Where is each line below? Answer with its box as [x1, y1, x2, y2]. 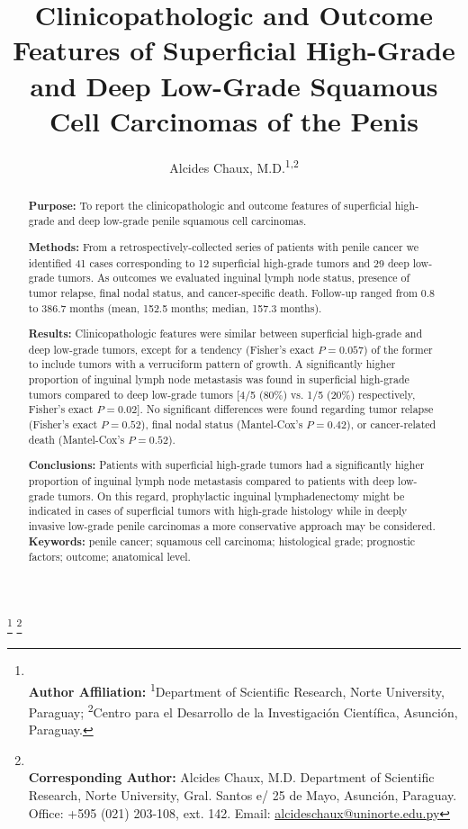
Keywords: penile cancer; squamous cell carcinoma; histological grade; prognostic [28, 533, 416, 549]
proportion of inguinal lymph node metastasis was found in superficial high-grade [28, 372, 409, 387]
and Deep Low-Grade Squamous [30, 67, 438, 104]
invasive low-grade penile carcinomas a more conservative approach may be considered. [28, 518, 436, 533]
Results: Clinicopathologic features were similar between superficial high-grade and [28, 326, 423, 342]
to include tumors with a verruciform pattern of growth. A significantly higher [28, 356, 396, 372]
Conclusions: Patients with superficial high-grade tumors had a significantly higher [28, 457, 425, 473]
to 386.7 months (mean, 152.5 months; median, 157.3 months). [28, 300, 322, 315]
